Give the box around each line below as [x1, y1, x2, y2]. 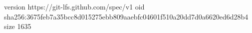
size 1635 [4, 21, 31, 31]
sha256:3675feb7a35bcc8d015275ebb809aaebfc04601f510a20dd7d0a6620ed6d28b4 [4, 11, 249, 21]
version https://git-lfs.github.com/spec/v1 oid [4, 1, 145, 11]
